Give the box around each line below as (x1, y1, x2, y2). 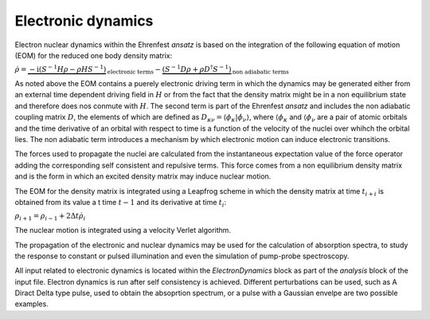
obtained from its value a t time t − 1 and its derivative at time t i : (14, 197, 227, 209)
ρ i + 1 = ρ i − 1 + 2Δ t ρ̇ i (14, 211, 86, 223)
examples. (14, 299, 49, 309)
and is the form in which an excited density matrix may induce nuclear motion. (14, 171, 272, 181)
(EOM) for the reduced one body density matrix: (14, 50, 173, 60)
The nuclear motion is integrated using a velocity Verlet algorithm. (14, 226, 231, 235)
